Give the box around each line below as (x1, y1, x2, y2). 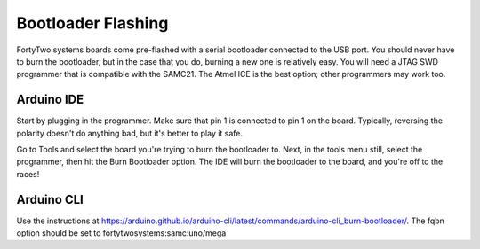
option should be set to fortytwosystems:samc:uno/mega (16, 228, 227, 238)
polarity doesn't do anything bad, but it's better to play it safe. (16, 128, 244, 138)
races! (16, 168, 40, 179)
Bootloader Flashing (16, 13, 169, 33)
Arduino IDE (16, 92, 84, 107)
